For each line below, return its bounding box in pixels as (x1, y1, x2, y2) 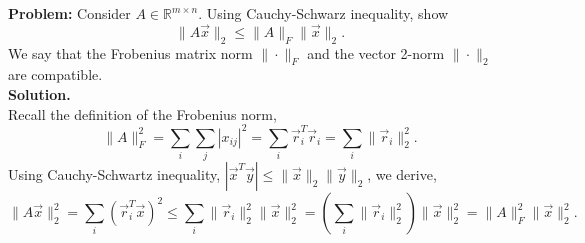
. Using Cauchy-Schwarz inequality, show (198, 3, 449, 23)
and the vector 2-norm (307, 42, 445, 63)
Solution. (8, 84, 71, 104)
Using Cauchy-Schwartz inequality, (8, 164, 221, 185)
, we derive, (367, 164, 437, 185)
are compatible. (8, 64, 103, 85)
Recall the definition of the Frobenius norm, (8, 103, 277, 124)
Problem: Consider (8, 3, 131, 23)
